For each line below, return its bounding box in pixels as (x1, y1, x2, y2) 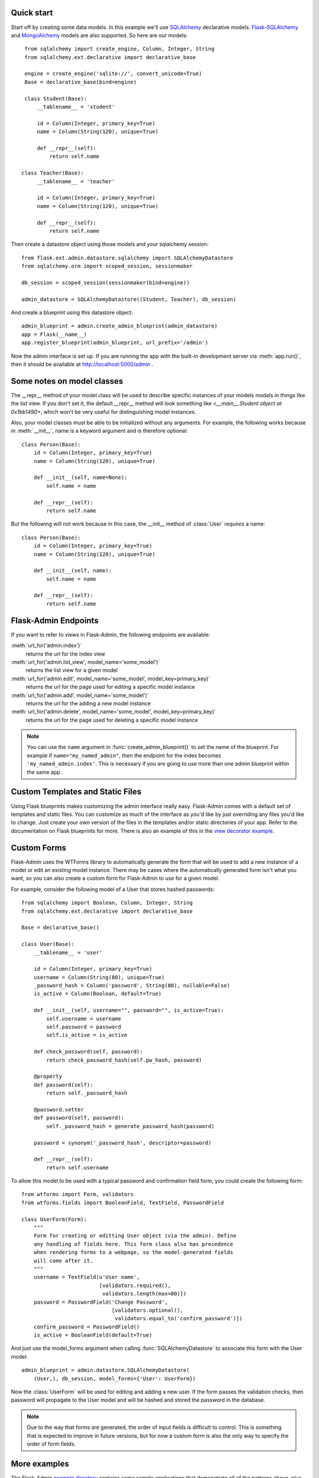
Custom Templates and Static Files (11, 787, 142, 797)
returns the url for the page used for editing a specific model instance (25, 683, 195, 691)
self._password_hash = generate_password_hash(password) (46, 1123, 215, 1129)
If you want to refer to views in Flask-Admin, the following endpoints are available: (11, 631, 210, 638)
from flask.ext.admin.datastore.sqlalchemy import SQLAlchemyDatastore (21, 254, 233, 261)
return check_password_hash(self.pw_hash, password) (46, 1056, 202, 1064)
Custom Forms (11, 842, 67, 853)
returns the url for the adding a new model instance (25, 699, 151, 706)
